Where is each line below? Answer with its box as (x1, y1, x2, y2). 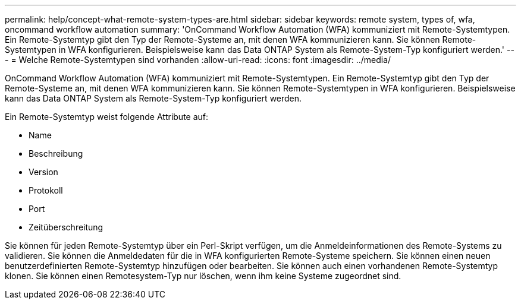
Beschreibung (29, 148, 83, 159)
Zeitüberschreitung (29, 222, 103, 232)
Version (29, 167, 58, 177)
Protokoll (29, 185, 63, 195)
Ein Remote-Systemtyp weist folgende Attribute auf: (5, 112, 209, 122)
